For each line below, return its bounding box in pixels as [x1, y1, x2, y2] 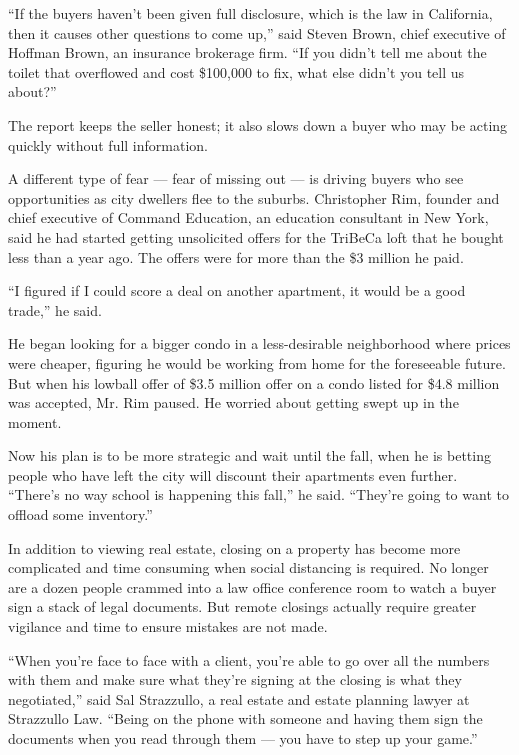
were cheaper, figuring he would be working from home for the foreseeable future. [8, 352, 506, 373]
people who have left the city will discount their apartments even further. [8, 464, 458, 485]
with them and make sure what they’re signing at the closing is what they [8, 669, 462, 690]
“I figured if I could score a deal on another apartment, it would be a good [8, 280, 466, 301]
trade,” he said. [8, 299, 102, 320]
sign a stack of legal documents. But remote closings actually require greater [8, 596, 477, 617]
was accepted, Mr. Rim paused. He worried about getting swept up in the [8, 392, 459, 413]
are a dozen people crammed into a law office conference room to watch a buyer [8, 576, 497, 597]
